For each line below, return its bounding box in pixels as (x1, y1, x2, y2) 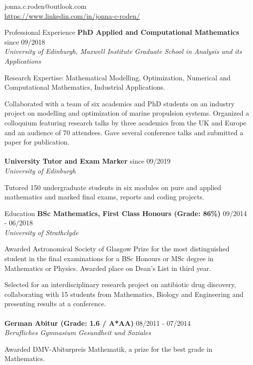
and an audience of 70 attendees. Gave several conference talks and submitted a (4, 127, 243, 137)
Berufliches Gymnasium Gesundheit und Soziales (4, 327, 151, 338)
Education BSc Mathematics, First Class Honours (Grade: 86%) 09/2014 (4, 208, 247, 218)
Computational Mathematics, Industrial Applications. (4, 82, 165, 92)
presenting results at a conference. (4, 298, 106, 309)
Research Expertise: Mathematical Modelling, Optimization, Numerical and (4, 72, 231, 82)
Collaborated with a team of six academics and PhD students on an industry (4, 98, 235, 108)
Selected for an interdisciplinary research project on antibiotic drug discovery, (4, 279, 236, 290)
